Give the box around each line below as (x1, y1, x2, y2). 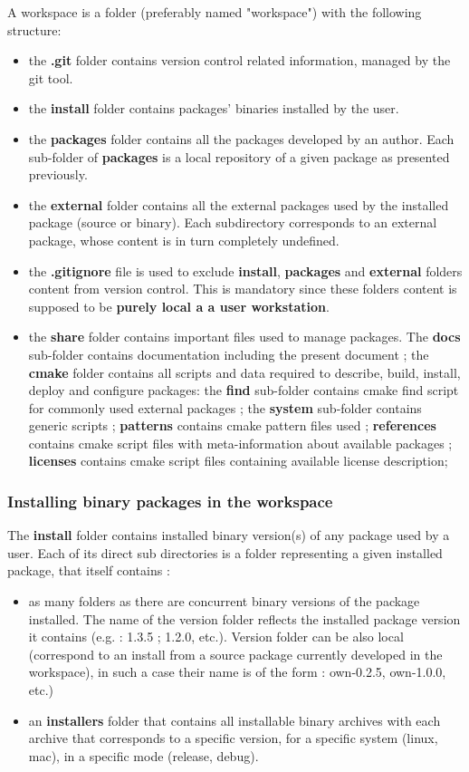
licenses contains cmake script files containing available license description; (28, 451, 448, 470)
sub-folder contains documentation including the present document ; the (28, 344, 429, 363)
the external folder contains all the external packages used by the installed (28, 195, 449, 214)
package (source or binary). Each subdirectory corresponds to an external (28, 213, 437, 232)
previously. (28, 165, 88, 184)
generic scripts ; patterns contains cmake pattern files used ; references (28, 416, 436, 435)
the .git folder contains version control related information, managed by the (28, 51, 451, 70)
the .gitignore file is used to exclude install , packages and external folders (28, 261, 463, 280)
